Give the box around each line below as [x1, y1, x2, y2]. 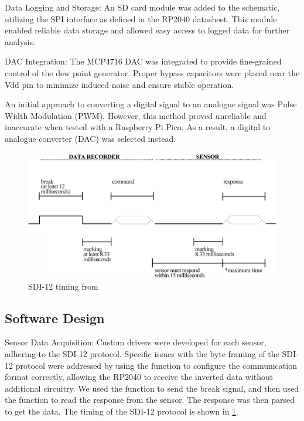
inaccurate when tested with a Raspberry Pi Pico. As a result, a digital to [5, 121, 271, 133]
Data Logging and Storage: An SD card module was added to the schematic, [5, 1, 280, 13]
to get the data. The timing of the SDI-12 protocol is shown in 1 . [5, 405, 238, 417]
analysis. [5, 35, 35, 47]
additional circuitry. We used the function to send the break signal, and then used [5, 382, 299, 394]
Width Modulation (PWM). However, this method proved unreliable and [5, 109, 267, 121]
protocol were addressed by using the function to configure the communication [15, 359, 297, 371]
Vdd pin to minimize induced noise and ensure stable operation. [5, 78, 234, 90]
